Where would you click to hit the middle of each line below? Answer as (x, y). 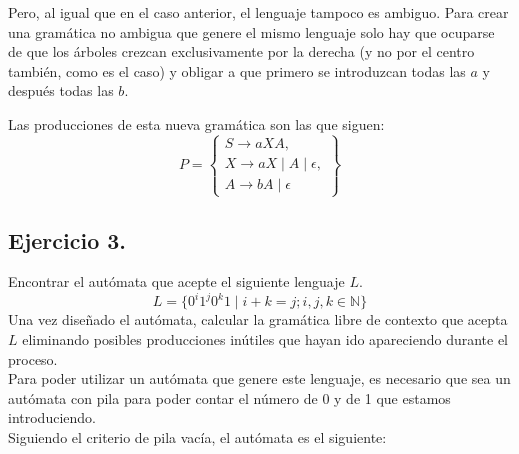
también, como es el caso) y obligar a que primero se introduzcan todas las (237, 70)
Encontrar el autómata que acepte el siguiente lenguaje (176, 281)
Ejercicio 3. (67, 239)
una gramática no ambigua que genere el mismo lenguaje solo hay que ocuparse (251, 31)
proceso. (33, 358)
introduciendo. (52, 417)
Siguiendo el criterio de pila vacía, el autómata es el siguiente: (197, 437)
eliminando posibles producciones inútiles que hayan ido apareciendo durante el (265, 339)
